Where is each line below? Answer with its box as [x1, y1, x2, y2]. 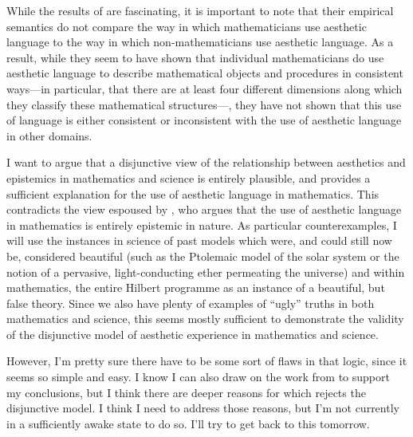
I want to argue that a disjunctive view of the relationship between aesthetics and [6, 154, 406, 171]
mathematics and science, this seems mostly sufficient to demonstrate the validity [6, 310, 404, 327]
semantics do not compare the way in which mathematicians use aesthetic [6, 18, 367, 34]
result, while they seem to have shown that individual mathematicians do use [6, 49, 384, 65]
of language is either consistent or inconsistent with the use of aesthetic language [6, 112, 402, 128]
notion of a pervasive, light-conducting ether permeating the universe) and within [6, 263, 405, 280]
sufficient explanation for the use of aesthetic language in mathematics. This [6, 185, 380, 202]
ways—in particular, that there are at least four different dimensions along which [6, 80, 403, 96]
